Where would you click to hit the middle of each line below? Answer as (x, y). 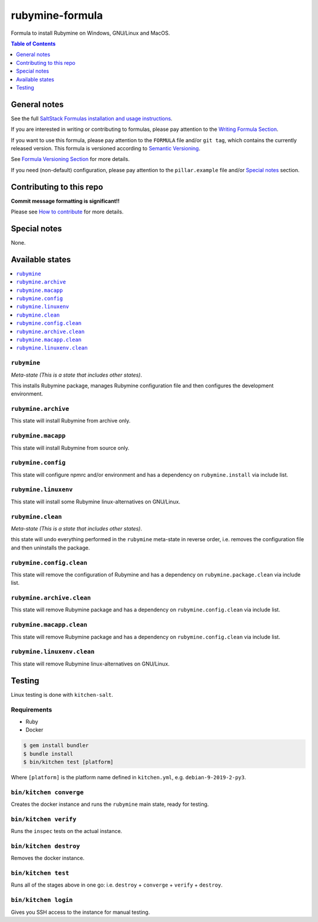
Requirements (32, 710)
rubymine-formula (57, 15)
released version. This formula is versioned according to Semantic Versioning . (105, 148)
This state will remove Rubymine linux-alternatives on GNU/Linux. (90, 664)
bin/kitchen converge (47, 792)
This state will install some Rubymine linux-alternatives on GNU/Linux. (96, 502)
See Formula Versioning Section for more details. (70, 159)
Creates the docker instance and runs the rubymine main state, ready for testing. (110, 804)
